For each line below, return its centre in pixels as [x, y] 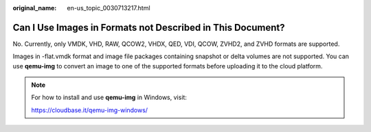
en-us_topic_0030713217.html [109, 8]
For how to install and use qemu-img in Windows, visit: [109, 97]
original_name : [35, 8]
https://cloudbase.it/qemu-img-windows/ [89, 110]
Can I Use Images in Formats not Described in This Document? [149, 27]
